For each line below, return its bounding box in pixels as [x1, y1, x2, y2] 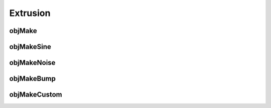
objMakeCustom [9, 90, 62, 99]
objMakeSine [9, 42, 51, 51]
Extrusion [9, 7, 51, 18]
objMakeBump [9, 74, 56, 83]
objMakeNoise [9, 58, 56, 67]
